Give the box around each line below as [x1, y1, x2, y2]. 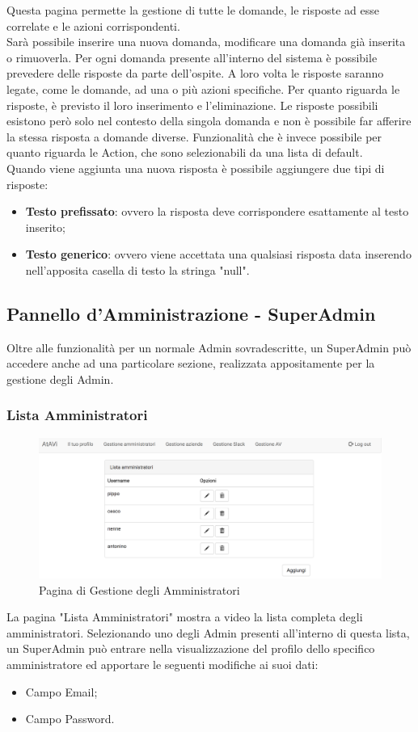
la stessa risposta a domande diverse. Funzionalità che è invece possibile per [6, 128, 382, 145]
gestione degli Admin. [6, 370, 114, 387]
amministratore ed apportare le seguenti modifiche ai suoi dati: [6, 655, 319, 672]
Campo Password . [25, 710, 115, 727]
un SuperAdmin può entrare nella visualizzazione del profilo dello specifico [6, 640, 375, 657]
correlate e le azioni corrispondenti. [6, 17, 180, 34]
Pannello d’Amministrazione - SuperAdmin [6, 301, 376, 326]
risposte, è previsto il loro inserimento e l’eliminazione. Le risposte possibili [6, 96, 378, 113]
